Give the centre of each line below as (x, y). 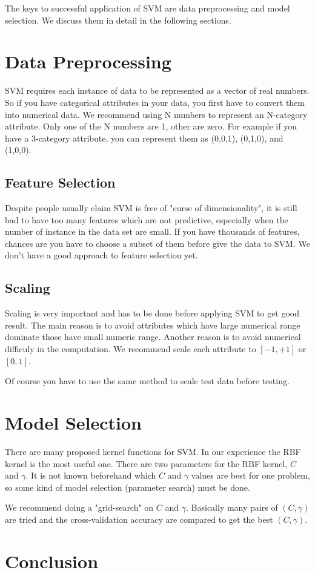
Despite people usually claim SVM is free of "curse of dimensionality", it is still (151, 208)
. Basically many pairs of (232, 507)
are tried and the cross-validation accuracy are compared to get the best (139, 519)
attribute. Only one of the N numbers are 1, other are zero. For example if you (151, 126)
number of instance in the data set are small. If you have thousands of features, (152, 231)
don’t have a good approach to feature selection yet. (101, 255)
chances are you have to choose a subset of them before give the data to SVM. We (157, 243)
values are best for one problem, (250, 475)
